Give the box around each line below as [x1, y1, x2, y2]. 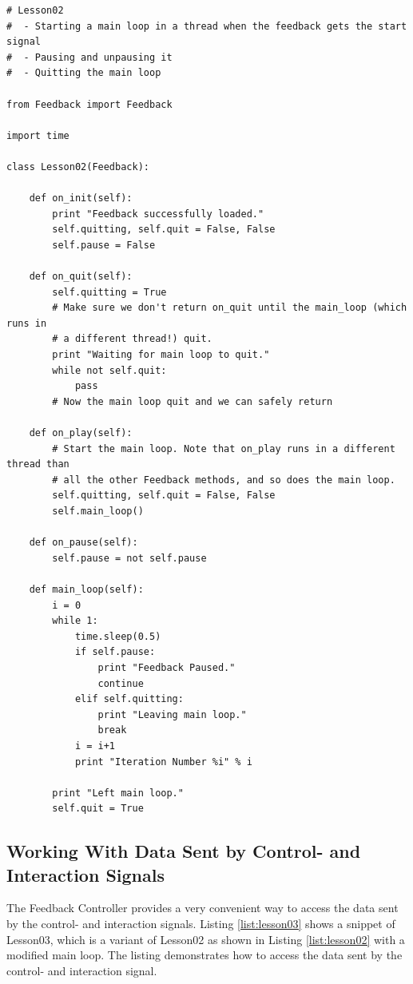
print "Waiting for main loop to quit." [52, 349, 270, 361]
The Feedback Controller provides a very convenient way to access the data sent [6, 899, 399, 916]
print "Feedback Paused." [97, 661, 236, 673]
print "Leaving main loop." [97, 708, 247, 720]
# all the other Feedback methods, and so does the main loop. [52, 474, 395, 486]
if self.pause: [74, 646, 156, 658]
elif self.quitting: [74, 693, 184, 705]
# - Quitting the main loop [6, 67, 161, 79]
